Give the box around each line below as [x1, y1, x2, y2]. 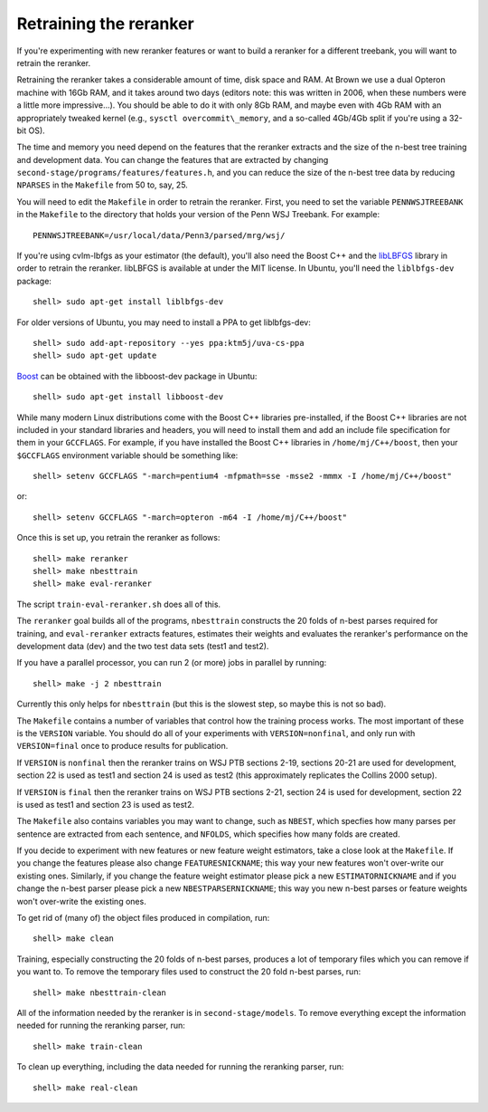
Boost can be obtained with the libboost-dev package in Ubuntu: [16, 370, 258, 381]
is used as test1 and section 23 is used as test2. [16, 799, 194, 810]
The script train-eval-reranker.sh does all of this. [16, 599, 221, 609]
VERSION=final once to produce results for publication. [16, 741, 229, 752]
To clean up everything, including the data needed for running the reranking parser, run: [16, 1061, 344, 1072]
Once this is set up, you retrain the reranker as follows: [16, 532, 221, 543]
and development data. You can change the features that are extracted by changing [16, 154, 329, 165]
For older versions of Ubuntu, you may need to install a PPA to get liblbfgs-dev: [16, 317, 311, 328]
